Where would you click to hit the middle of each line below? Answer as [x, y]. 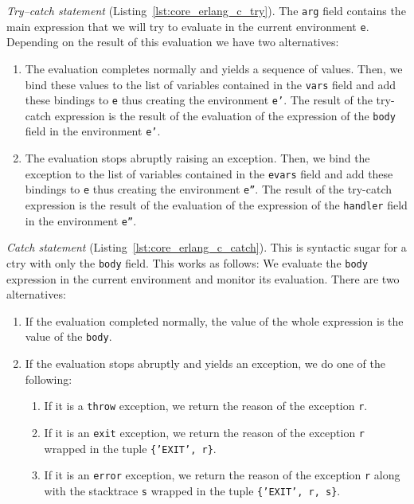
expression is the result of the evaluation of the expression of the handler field [216, 205]
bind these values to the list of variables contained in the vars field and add [211, 84]
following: [49, 379]
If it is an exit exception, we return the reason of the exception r [204, 432]
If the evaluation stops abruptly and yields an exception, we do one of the [205, 363]
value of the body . [68, 336]
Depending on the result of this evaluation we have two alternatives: [173, 42]
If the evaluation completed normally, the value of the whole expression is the [214, 320]
